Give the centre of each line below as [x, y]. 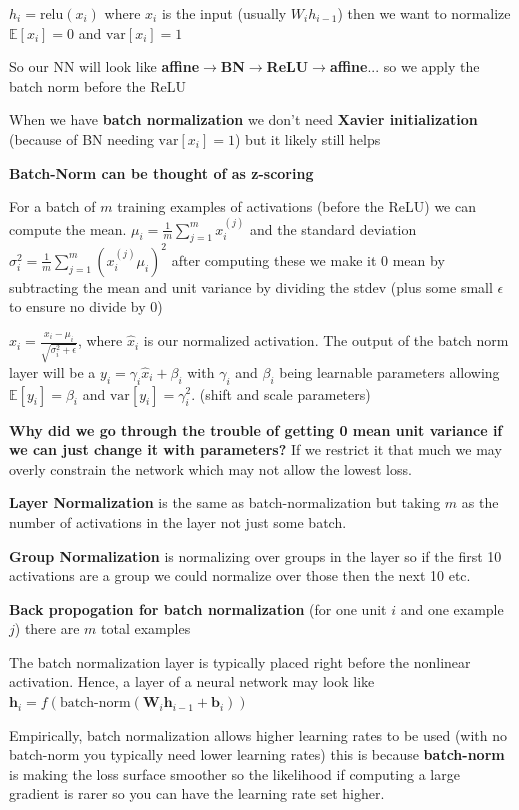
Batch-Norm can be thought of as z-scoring [161, 172]
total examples [146, 628]
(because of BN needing [81, 138]
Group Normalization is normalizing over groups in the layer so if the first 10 [255, 555]
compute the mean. [68, 228]
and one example [452, 608]
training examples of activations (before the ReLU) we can [296, 206]
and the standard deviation [333, 228]
